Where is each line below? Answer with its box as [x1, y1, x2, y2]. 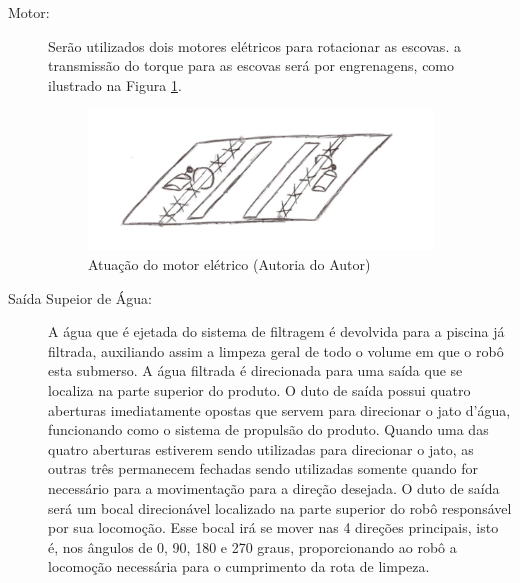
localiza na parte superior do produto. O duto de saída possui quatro [48, 379, 471, 400]
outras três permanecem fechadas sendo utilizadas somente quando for [48, 458, 478, 479]
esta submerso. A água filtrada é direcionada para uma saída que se [48, 360, 463, 381]
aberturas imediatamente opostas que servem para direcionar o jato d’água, [48, 399, 511, 420]
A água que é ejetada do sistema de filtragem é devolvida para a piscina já [48, 321, 505, 342]
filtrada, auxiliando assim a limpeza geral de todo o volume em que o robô [48, 340, 504, 361]
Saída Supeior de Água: [8, 287, 152, 308]
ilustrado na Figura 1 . [48, 74, 182, 95]
